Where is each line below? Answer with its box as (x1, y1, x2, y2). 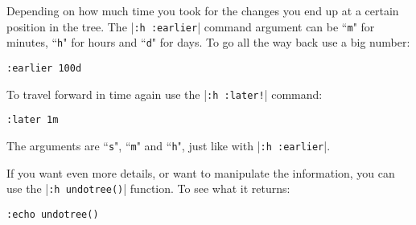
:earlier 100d (6, 62, 82, 74)
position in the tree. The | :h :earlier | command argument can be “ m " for (6, 18, 375, 35)
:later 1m (6, 114, 59, 126)
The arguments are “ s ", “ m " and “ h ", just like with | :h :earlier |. (6, 137, 331, 153)
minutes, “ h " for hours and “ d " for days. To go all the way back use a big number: (6, 34, 410, 51)
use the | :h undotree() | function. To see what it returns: (6, 180, 290, 197)
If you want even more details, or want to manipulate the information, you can (6, 164, 395, 181)
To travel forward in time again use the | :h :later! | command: (6, 85, 323, 102)
